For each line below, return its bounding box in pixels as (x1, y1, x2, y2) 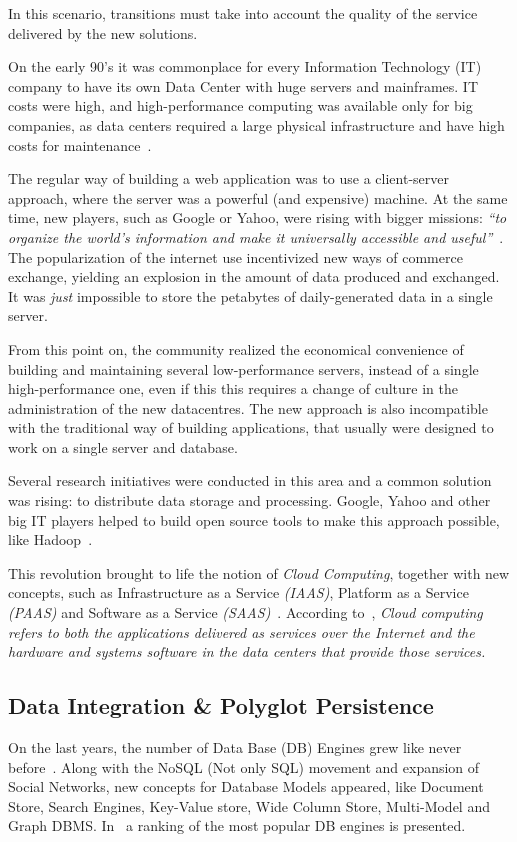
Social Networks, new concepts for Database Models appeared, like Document (8, 776, 484, 797)
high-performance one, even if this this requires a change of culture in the (8, 378, 458, 399)
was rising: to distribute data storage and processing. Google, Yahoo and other (8, 490, 491, 511)
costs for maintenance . (8, 134, 152, 155)
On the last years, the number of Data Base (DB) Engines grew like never (8, 737, 462, 758)
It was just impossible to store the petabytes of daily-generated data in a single (8, 285, 493, 306)
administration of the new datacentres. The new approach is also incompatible (8, 397, 488, 418)
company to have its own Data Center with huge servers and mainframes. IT (8, 75, 478, 96)
